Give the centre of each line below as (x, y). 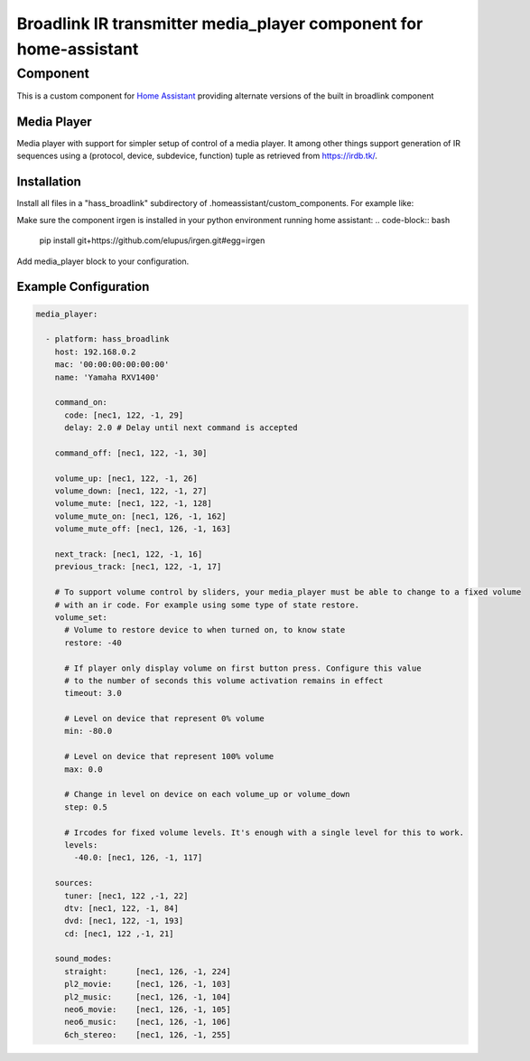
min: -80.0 (88, 731)
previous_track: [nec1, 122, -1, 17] (138, 567)
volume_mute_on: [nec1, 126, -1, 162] (140, 516)
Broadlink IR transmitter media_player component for (220, 23)
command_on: (81, 403)
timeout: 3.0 (93, 693)
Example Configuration (83, 287)
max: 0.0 (84, 769)
